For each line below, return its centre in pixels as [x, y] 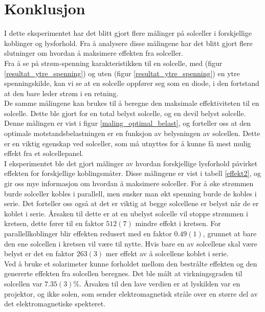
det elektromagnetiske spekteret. [55, 304]
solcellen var [23, 283]
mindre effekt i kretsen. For [178, 223]
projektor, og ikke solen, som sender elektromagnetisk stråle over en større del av [131, 293]
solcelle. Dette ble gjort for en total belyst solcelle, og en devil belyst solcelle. [125, 113]
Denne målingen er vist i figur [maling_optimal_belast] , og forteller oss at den [128, 123]
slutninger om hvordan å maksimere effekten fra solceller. [94, 53]
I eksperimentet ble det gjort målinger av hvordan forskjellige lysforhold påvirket [131, 163]
